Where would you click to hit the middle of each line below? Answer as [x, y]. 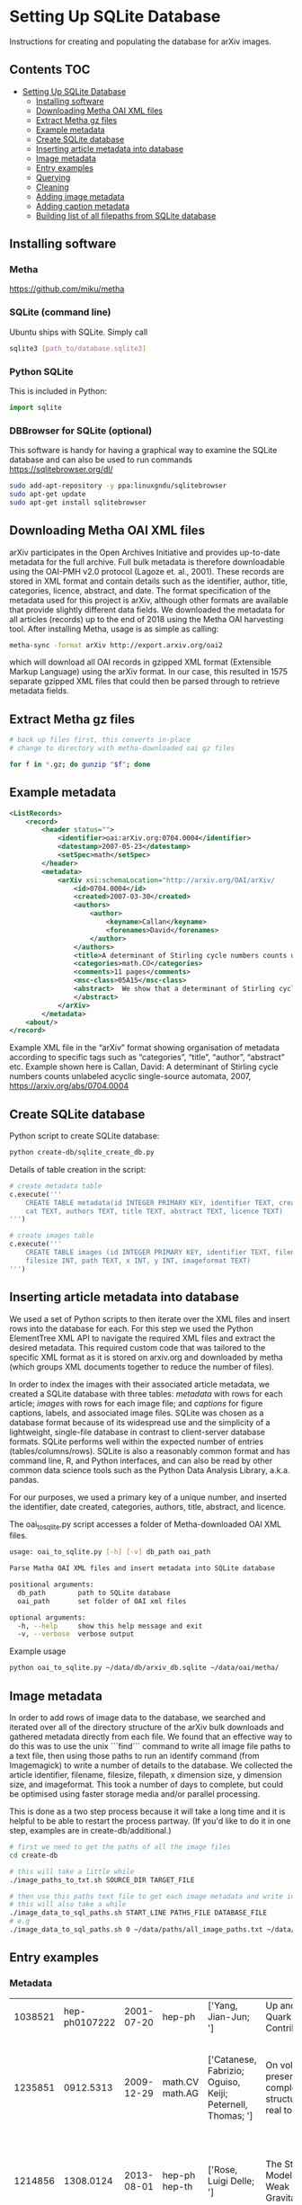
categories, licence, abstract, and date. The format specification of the [140, 590]
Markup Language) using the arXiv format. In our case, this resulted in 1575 [149, 672]
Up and [280, 2005]
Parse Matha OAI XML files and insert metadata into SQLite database [142, 1568]
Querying [53, 177]
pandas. [24, 1479]
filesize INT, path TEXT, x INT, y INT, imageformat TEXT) [138, 1261]
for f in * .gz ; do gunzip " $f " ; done [80, 764]
